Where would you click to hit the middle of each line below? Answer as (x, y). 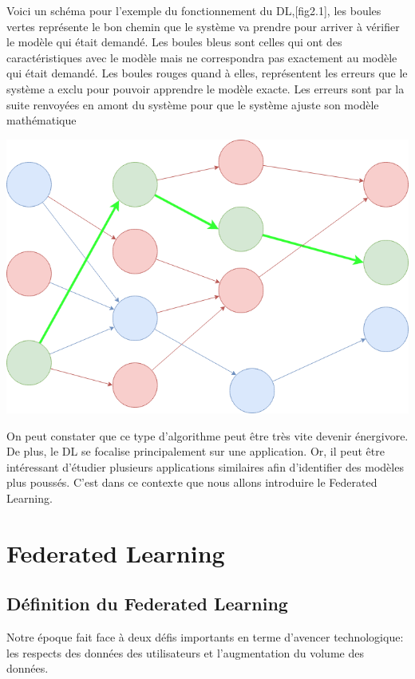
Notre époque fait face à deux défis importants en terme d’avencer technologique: (205, 637)
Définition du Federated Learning (147, 604)
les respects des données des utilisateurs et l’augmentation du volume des (185, 652)
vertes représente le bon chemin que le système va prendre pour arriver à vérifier (203, 26)
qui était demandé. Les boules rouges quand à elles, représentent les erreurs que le (207, 73)
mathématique (41, 120)
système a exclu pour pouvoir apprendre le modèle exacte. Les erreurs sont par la (206, 88)
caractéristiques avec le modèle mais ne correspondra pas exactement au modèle (202, 57)
